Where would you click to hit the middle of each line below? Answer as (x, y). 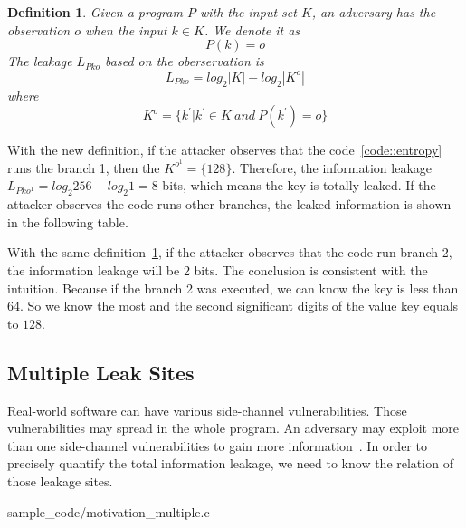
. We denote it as (252, 29)
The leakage (40, 61)
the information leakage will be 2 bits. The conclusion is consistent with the (218, 269)
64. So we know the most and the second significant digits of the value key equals (233, 306)
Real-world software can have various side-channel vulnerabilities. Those (207, 410)
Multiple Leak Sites (101, 372)
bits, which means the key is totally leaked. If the (299, 185)
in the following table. (68, 221)
